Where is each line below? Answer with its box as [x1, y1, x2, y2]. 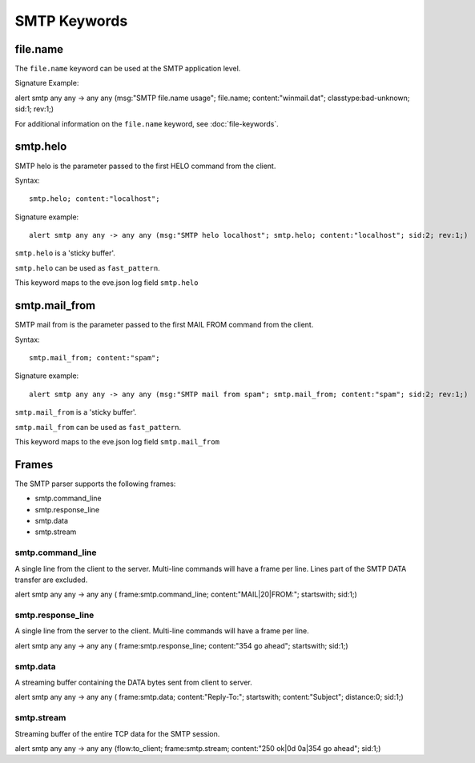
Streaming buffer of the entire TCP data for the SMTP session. [14, 729, 220, 738]
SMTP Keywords [14, 12, 128, 30]
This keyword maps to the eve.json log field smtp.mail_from [14, 436, 220, 446]
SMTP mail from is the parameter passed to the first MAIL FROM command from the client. [14, 320, 314, 330]
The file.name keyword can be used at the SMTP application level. [14, 64, 241, 74]
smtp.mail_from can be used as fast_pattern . [14, 422, 182, 432]
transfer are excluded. [14, 575, 88, 584]
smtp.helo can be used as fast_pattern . [14, 263, 160, 272]
